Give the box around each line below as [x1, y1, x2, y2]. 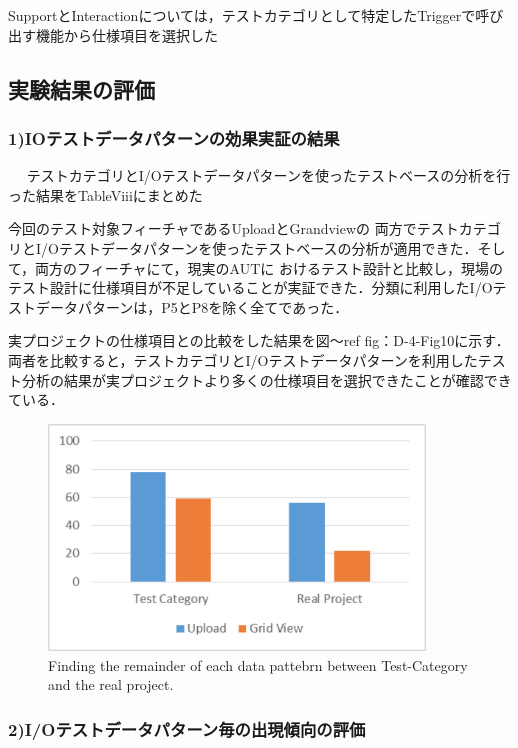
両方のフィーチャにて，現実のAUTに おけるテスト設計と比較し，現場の [35, 257, 503, 278]
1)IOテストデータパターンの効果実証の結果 [8, 125, 340, 150]
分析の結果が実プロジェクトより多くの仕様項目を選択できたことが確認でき [21, 369, 512, 390]
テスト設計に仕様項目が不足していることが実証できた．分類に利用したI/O [8, 277, 493, 298]
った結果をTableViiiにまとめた [8, 184, 203, 205]
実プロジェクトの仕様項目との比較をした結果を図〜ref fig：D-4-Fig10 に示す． [8, 330, 510, 351]
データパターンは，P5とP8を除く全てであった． [35, 296, 349, 317]
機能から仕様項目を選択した [35, 24, 218, 45]
